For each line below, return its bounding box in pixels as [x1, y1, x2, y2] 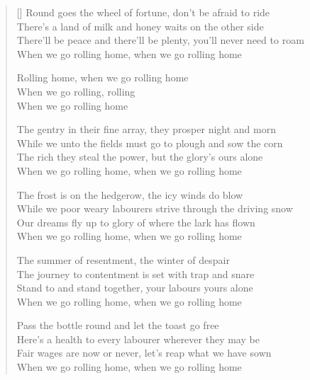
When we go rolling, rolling [16, 84, 135, 98]
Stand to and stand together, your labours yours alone [16, 280, 253, 295]
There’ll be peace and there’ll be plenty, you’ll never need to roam [16, 33, 304, 47]
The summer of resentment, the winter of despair [16, 252, 230, 267]
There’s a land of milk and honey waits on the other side [16, 18, 264, 33]
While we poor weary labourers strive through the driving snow [16, 201, 293, 216]
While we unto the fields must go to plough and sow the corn [16, 135, 283, 150]
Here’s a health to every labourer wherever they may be [16, 331, 260, 346]
